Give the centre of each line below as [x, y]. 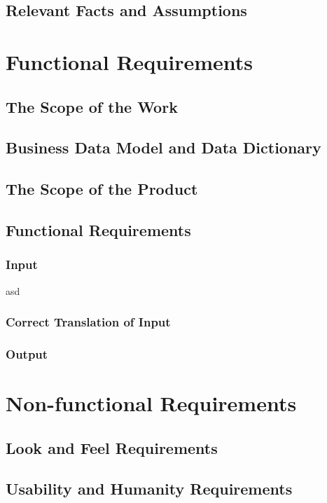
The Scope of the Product [102, 189]
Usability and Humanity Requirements [149, 489]
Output [27, 353]
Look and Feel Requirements [112, 447]
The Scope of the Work [92, 106]
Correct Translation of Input [88, 322]
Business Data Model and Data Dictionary [163, 147]
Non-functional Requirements [151, 402]
